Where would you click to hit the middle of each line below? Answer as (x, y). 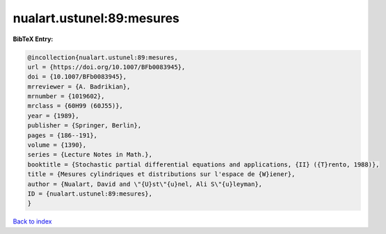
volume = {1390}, (57, 145)
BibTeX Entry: (33, 39)
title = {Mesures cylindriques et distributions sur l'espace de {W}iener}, (161, 174)
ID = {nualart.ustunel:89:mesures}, (90, 194)
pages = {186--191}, (62, 135)
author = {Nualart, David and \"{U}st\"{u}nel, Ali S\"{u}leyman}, (145, 184)
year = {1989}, (53, 116)
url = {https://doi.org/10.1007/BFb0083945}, (106, 67)
